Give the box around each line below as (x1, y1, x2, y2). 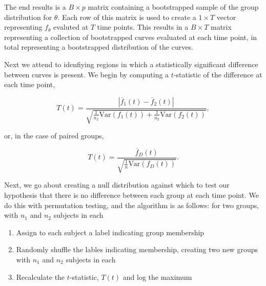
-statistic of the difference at (173, 69, 262, 79)
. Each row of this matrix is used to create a (57, 11, 196, 22)
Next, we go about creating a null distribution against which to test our (4, 179, 230, 190)
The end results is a (4, 2, 66, 12)
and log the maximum (122, 271, 192, 282)
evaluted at (53, 22, 89, 32)
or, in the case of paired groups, (4, 130, 104, 141)
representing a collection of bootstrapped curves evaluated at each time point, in (4, 31, 257, 42)
